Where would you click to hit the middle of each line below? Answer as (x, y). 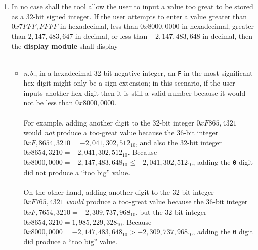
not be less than (48, 102)
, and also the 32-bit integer (178, 142)
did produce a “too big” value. (71, 241)
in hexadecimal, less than (99, 26)
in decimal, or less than (111, 36)
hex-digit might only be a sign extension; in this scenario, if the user (129, 83)
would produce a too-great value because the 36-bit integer (157, 202)
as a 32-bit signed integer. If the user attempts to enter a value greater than (129, 16)
